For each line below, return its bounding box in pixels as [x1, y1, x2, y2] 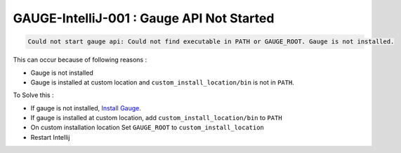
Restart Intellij [30, 133, 70, 141]
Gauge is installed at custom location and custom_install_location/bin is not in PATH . [30, 78, 294, 87]
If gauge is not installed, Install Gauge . [30, 103, 142, 112]
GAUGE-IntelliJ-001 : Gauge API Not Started [13, 10, 275, 26]
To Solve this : [13, 91, 54, 99]
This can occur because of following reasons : [13, 56, 147, 64]
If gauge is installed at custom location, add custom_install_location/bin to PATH [30, 114, 282, 122]
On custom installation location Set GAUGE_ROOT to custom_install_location [30, 123, 265, 132]
